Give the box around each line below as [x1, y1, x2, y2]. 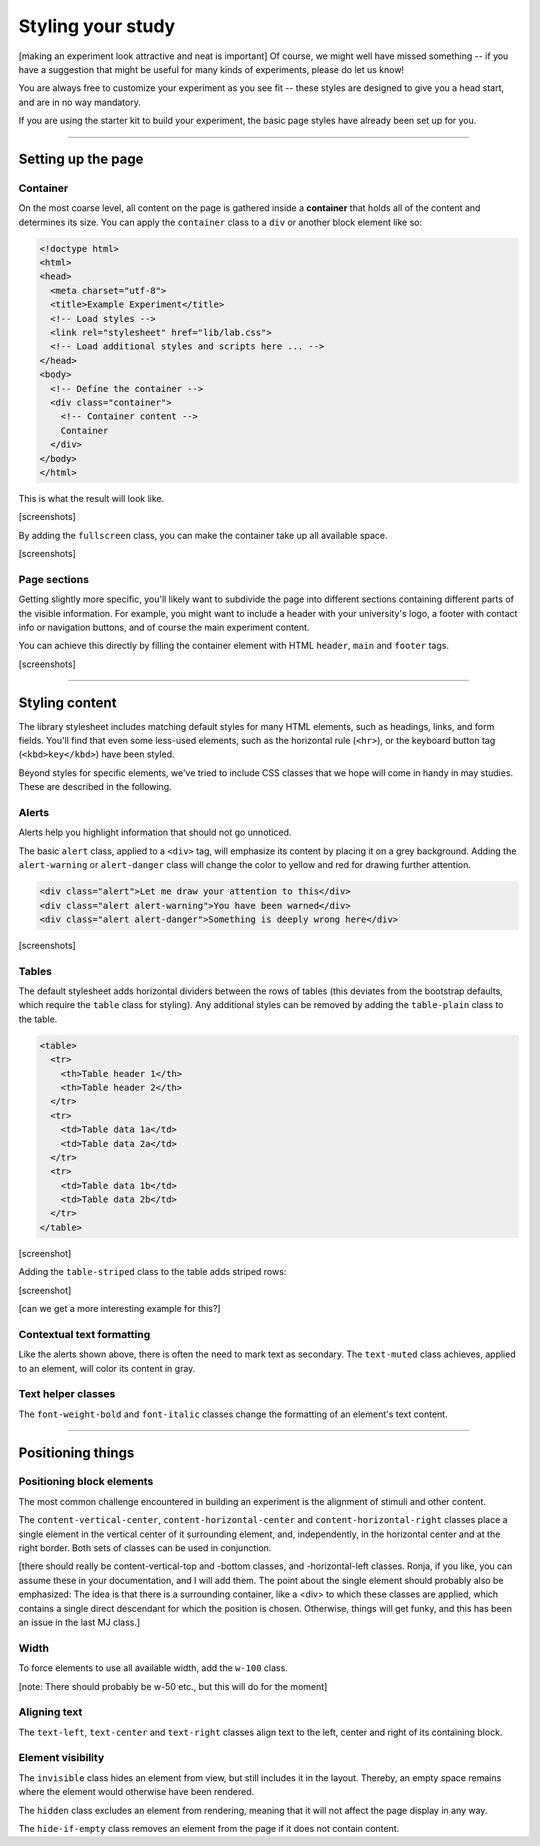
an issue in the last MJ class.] [18, 1616, 141, 1628]
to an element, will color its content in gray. [18, 1362, 196, 1374]
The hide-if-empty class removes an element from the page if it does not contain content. [18, 1822, 400, 1834]
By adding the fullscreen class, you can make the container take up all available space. [18, 529, 389, 541]
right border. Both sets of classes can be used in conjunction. [18, 1542, 272, 1554]
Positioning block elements [18, 1475, 154, 1489]
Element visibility [18, 1751, 105, 1765]
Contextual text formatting [18, 1327, 151, 1341]
